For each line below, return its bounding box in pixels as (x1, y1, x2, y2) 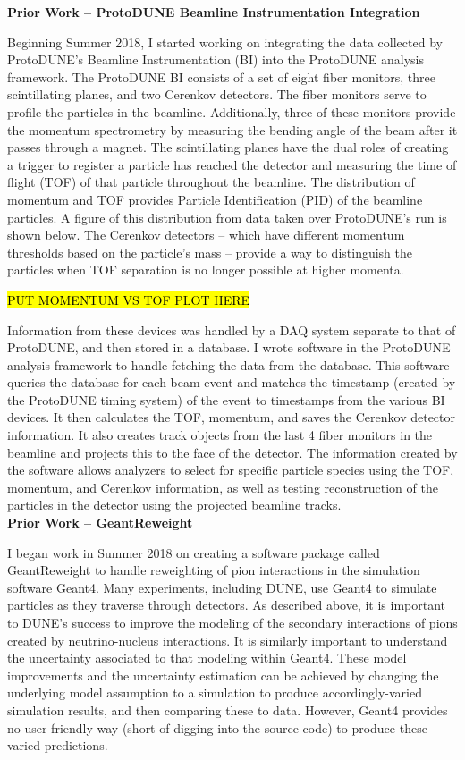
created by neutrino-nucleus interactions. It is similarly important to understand (7, 630, 448, 649)
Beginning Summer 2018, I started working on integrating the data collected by (7, 32, 443, 51)
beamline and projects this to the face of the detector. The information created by (7, 443, 458, 461)
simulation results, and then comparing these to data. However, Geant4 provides (7, 700, 448, 719)
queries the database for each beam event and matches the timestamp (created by (7, 373, 456, 392)
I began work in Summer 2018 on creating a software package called (7, 543, 380, 562)
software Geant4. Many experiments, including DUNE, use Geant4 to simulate (7, 578, 437, 596)
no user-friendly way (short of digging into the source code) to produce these (7, 718, 427, 737)
